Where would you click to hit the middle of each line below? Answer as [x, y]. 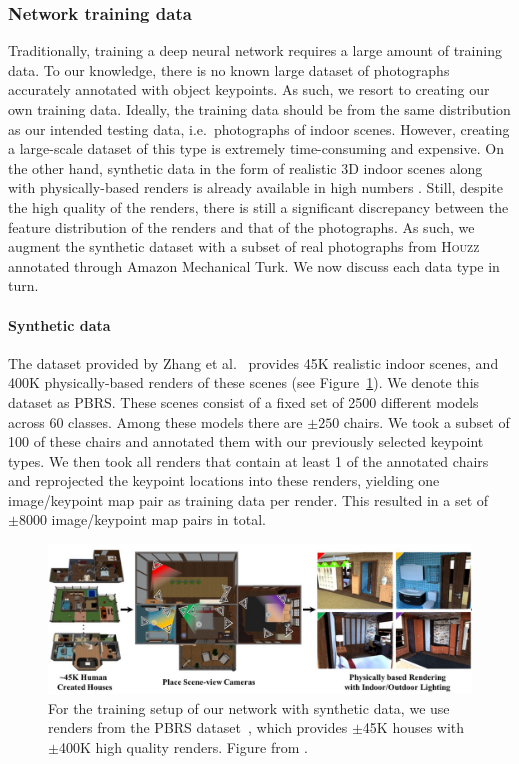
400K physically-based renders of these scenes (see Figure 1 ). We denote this [244, 382]
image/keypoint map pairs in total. [158, 519]
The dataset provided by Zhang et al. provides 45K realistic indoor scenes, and [253, 362]
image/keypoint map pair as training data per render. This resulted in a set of [248, 499]
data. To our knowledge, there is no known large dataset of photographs [229, 69]
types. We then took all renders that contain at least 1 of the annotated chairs [248, 460]
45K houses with [413, 727]
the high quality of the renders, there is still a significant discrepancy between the [258, 206]
